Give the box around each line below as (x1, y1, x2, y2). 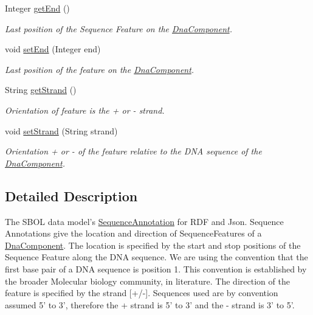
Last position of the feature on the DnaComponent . (5, 63, 194, 75)
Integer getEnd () (5, 2, 70, 14)
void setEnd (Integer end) (5, 43, 101, 55)
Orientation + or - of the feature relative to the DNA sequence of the (5, 145, 262, 157)
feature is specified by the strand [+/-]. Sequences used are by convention (5, 286, 278, 299)
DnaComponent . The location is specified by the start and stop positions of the (5, 238, 301, 251)
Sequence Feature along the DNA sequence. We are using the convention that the (5, 251, 308, 263)
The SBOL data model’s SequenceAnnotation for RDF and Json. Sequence (5, 215, 284, 227)
